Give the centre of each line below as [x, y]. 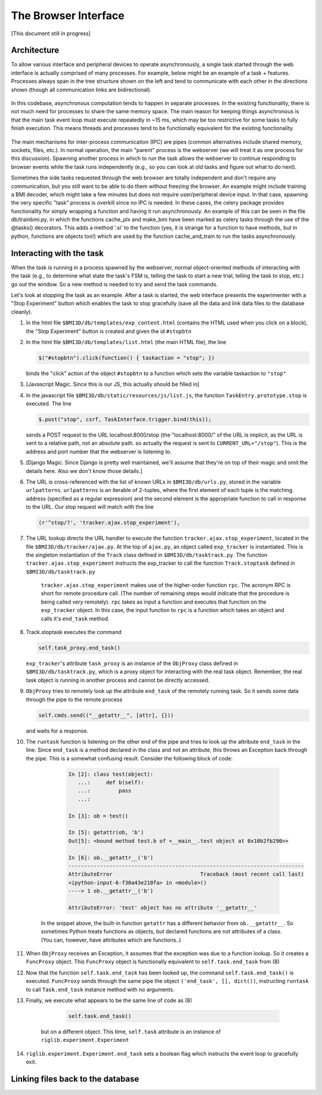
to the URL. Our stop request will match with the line [90, 507]
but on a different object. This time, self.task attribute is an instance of [131, 1031]
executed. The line [49, 404]
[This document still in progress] [51, 33]
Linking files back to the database [75, 1079]
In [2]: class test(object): [111, 774]
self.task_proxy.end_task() [79, 648]
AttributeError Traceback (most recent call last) [186, 874]
